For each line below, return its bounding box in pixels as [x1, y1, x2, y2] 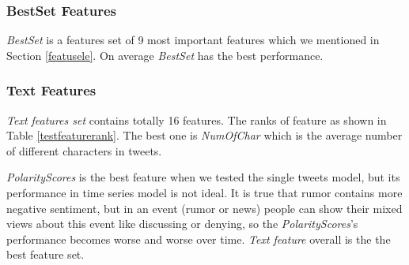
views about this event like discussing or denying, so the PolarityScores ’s [6, 215, 358, 232]
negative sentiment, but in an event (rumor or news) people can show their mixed [6, 200, 403, 216]
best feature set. [6, 246, 85, 263]
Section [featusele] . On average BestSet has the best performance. [6, 47, 324, 63]
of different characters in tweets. [6, 142, 162, 159]
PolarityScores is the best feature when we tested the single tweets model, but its [6, 169, 400, 185]
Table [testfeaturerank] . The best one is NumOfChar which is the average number [6, 127, 403, 144]
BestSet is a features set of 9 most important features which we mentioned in [6, 32, 380, 48]
